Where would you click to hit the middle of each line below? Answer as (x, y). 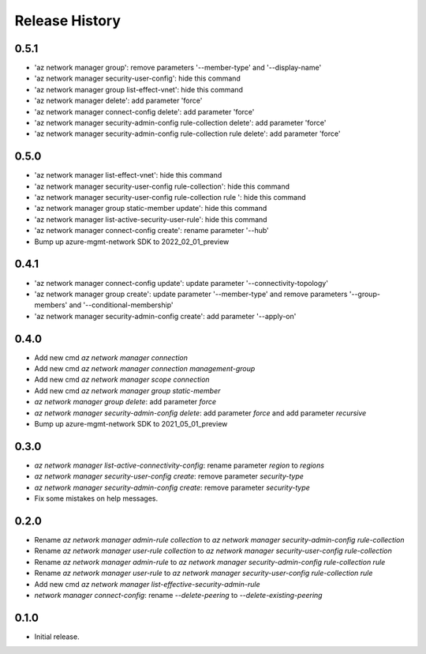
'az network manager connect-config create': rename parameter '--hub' (152, 231)
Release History (68, 21)
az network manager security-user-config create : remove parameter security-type (169, 476)
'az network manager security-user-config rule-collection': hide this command (162, 186)
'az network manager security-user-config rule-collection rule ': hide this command (170, 197)
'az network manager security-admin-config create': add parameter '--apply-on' (165, 316)
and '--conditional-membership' (121, 305)
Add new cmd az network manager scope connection (122, 380)
